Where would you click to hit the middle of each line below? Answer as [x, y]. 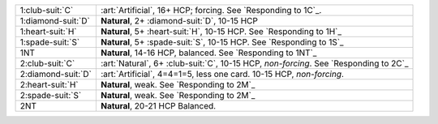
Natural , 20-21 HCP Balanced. [158, 106]
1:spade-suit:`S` [50, 42]
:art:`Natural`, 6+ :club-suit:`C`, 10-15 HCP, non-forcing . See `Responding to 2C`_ [254, 63]
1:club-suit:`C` [47, 10]
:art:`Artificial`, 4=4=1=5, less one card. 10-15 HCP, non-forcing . [222, 74]
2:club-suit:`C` [47, 63]
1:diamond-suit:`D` [55, 21]
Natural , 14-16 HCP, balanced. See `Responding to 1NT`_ [208, 53]
